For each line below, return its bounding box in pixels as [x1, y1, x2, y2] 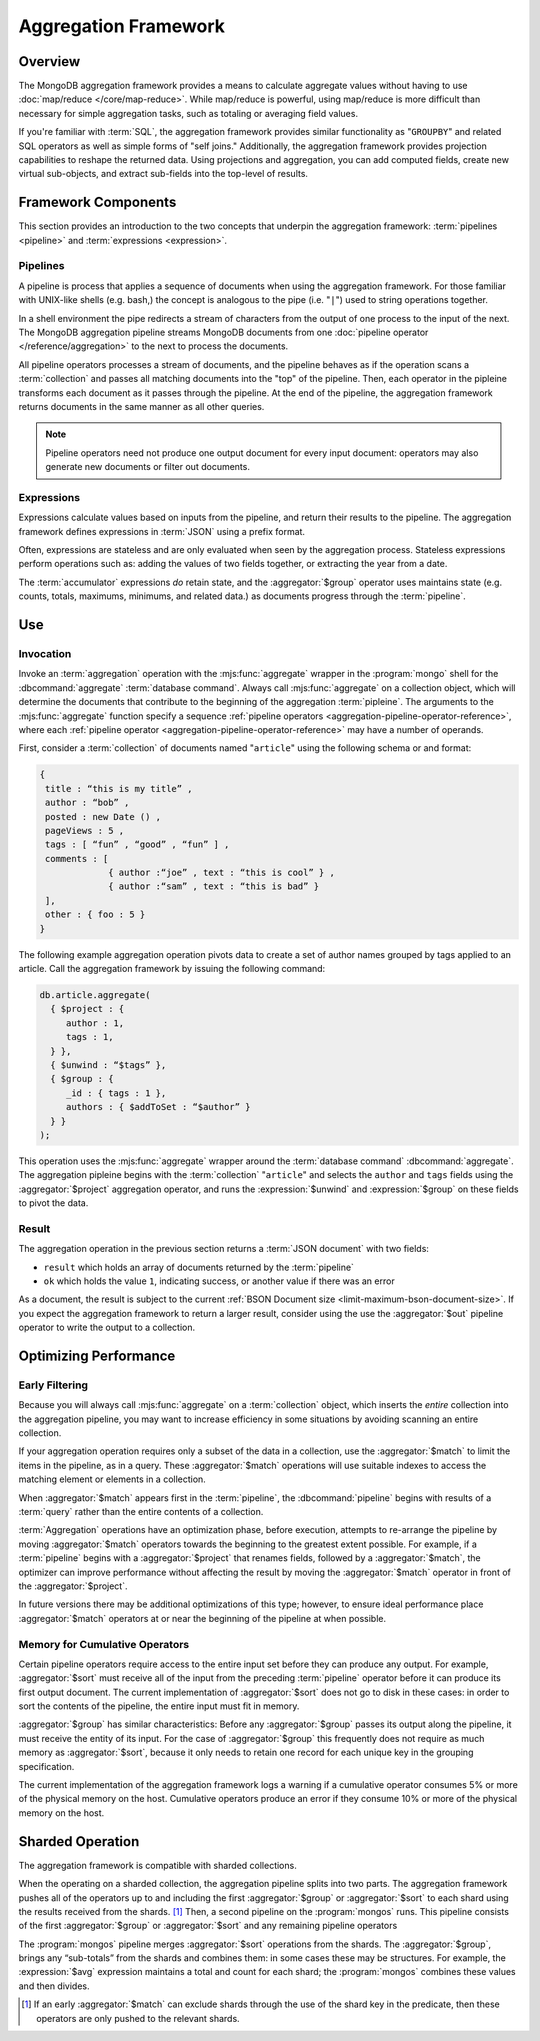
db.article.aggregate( [39, 989, 151, 1000]
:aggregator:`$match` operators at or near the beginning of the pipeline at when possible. [18, 1612, 387, 1624]
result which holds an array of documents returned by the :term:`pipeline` [43, 1261, 355, 1273]
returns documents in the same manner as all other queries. [18, 400, 265, 412]
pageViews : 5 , [45, 825, 125, 836]
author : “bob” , [45, 797, 130, 809]
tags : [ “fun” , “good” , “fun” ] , [45, 839, 230, 850]
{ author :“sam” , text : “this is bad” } [108, 881, 320, 892]
